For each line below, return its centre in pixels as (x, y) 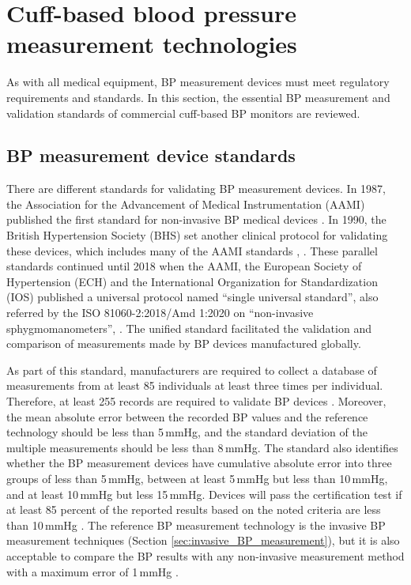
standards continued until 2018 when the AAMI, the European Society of (184, 266)
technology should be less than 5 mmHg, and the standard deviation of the (187, 432)
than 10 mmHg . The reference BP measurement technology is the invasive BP (196, 525)
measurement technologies (152, 44)
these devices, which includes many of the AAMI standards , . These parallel (192, 250)
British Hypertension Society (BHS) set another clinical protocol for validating (197, 235)
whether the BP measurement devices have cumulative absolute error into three (199, 463)
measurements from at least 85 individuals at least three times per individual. (195, 385)
